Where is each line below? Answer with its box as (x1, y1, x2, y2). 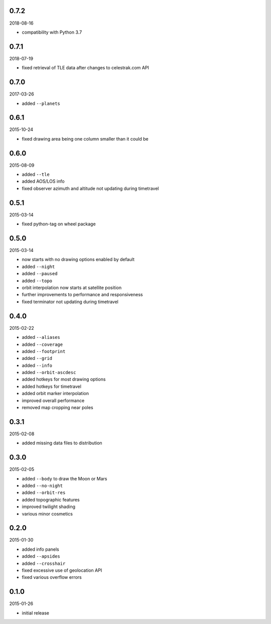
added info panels (22, 546, 60, 552)
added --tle (22, 171, 50, 178)
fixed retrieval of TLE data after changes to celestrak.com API (22, 65, 149, 71)
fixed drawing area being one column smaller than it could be (22, 136, 149, 142)
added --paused (22, 271, 58, 277)
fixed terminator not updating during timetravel (22, 299, 119, 305)
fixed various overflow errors (22, 574, 82, 580)
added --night (22, 264, 55, 270)
